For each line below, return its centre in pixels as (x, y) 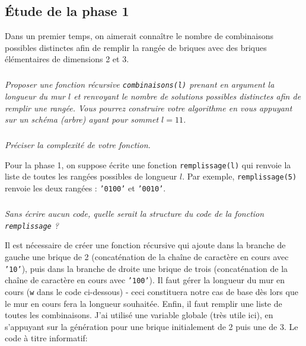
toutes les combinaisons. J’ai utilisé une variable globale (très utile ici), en (139, 315)
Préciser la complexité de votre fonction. (78, 145)
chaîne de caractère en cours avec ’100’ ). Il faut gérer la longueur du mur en (145, 280)
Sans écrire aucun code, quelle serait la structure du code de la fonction (135, 214)
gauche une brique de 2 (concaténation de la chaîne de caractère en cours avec (147, 256)
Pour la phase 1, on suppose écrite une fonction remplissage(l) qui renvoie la (148, 164)
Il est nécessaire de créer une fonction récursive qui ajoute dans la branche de (145, 245)
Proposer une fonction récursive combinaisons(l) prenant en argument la (140, 84)
